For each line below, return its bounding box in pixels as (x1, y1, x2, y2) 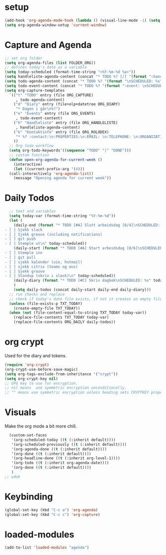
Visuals (4, 407, 37, 418)
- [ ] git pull (4, 255, 36, 260)
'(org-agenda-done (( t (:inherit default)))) (11, 446, 107, 452)
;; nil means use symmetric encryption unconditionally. (4, 385, 127, 391)
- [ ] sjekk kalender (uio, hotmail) (4, 260, 83, 265)
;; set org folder (4, 56, 43, 61)
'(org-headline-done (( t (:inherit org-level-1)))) (11, 456, 120, 461)
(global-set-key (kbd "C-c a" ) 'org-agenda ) (4, 507, 98, 512)
